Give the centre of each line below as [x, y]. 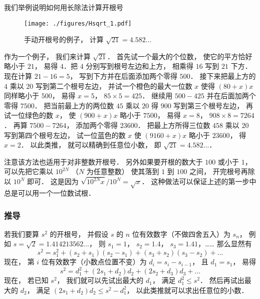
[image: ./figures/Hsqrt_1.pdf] [78, 23]
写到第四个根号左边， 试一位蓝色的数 [65, 135]
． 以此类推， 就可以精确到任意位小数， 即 [91, 145]
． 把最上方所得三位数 [174, 125]
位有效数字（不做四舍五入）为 [181, 234]
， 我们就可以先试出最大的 [100, 280]
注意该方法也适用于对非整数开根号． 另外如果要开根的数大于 [103, 161]
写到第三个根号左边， [209, 105]
